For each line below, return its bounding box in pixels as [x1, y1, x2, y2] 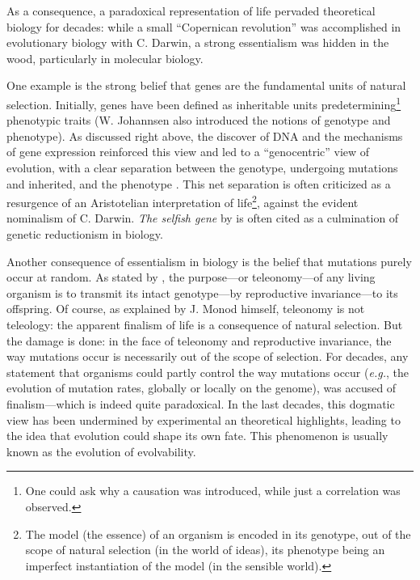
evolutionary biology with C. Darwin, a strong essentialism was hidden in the [6, 34, 389, 51]
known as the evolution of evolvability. [6, 442, 196, 459]
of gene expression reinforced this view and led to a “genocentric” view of [6, 143, 370, 160]
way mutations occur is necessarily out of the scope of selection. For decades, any [6, 348, 409, 365]
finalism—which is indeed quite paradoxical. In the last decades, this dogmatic [6, 395, 395, 412]
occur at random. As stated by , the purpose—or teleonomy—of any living [6, 269, 376, 286]
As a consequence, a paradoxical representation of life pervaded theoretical [6, 2, 376, 19]
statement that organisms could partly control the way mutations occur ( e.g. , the [6, 363, 409, 380]
